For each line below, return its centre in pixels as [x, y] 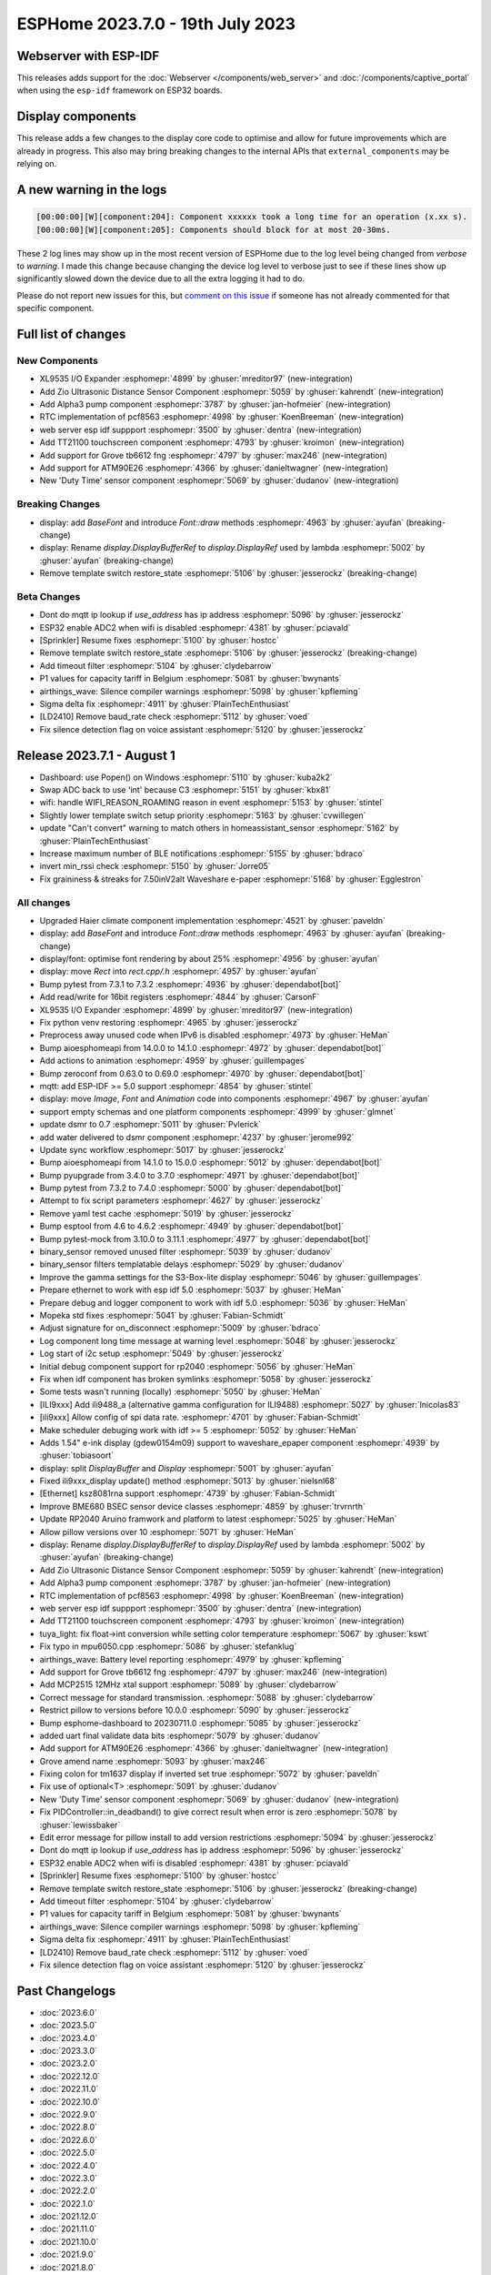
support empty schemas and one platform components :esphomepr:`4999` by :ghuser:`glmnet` [218, 1111]
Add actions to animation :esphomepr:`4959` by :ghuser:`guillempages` [173, 1061]
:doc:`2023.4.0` [69, 2037]
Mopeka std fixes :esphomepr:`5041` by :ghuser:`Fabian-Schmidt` [163, 1315]
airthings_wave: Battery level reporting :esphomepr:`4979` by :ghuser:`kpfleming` [192, 1659]
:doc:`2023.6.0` [68, 2012]
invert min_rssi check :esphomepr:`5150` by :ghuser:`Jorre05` [155, 866]
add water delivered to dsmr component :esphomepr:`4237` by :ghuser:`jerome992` [197, 1137]
